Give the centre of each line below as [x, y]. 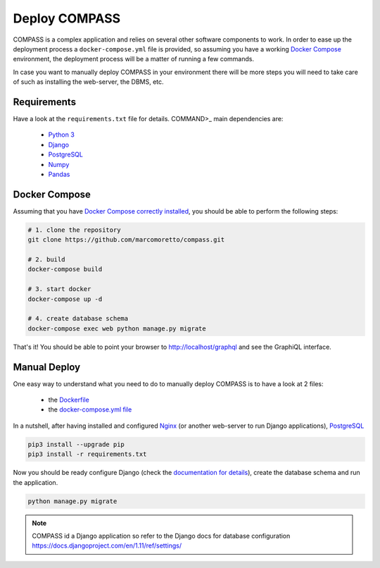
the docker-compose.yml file [90, 409]
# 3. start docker [59, 289]
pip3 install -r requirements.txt [87, 454]
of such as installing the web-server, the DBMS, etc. [89, 82]
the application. [36, 482]
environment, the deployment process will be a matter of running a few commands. [134, 59]
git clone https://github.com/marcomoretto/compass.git [126, 240]
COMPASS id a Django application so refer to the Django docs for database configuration [161, 536]
